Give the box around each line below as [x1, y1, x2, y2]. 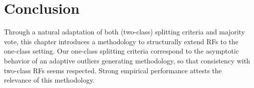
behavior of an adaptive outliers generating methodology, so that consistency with [4, 55, 251, 65]
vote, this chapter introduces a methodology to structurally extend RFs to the [4, 36, 239, 46]
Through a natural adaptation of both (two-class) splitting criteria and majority [4, 27, 245, 37]
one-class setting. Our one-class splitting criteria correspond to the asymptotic [4, 46, 239, 56]
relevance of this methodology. [4, 75, 95, 85]
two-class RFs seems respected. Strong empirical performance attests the [4, 65, 222, 75]
